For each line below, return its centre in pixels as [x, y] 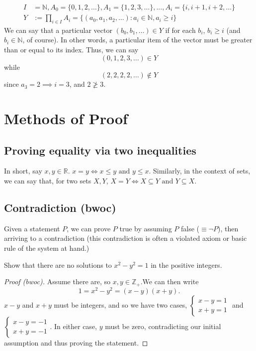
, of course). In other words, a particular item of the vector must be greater [137, 40]
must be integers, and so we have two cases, [121, 304]
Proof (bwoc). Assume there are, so [57, 281]
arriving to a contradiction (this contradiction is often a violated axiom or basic [126, 238]
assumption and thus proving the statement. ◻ [76, 342]
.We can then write [170, 281]
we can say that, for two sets [48, 180]
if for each [180, 30]
